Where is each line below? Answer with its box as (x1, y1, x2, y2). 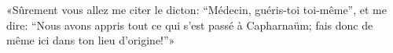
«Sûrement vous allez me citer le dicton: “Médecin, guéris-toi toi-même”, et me (6, 2, 387, 17)
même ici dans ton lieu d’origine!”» (6, 32, 175, 48)
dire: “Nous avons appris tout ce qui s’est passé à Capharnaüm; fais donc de (6, 16, 373, 33)
